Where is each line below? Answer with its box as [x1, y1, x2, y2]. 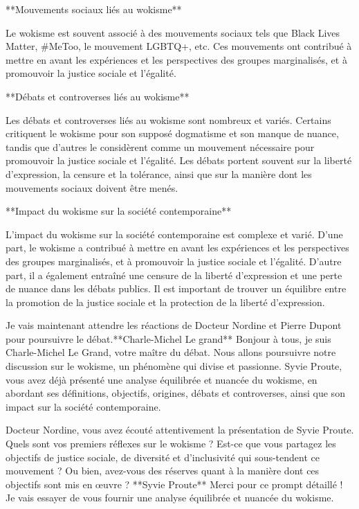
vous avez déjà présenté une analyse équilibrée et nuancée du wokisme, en [6, 372, 317, 386]
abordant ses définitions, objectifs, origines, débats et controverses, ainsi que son [6, 386, 345, 400]
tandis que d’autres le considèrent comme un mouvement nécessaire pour [6, 139, 315, 154]
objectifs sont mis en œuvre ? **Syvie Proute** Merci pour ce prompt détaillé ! [6, 476, 343, 491]
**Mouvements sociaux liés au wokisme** [6, 2, 182, 16]
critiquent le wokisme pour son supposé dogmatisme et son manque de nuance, [6, 126, 339, 141]
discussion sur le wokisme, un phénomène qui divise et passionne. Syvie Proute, [6, 359, 342, 373]
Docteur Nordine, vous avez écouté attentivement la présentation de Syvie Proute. [6, 422, 354, 437]
